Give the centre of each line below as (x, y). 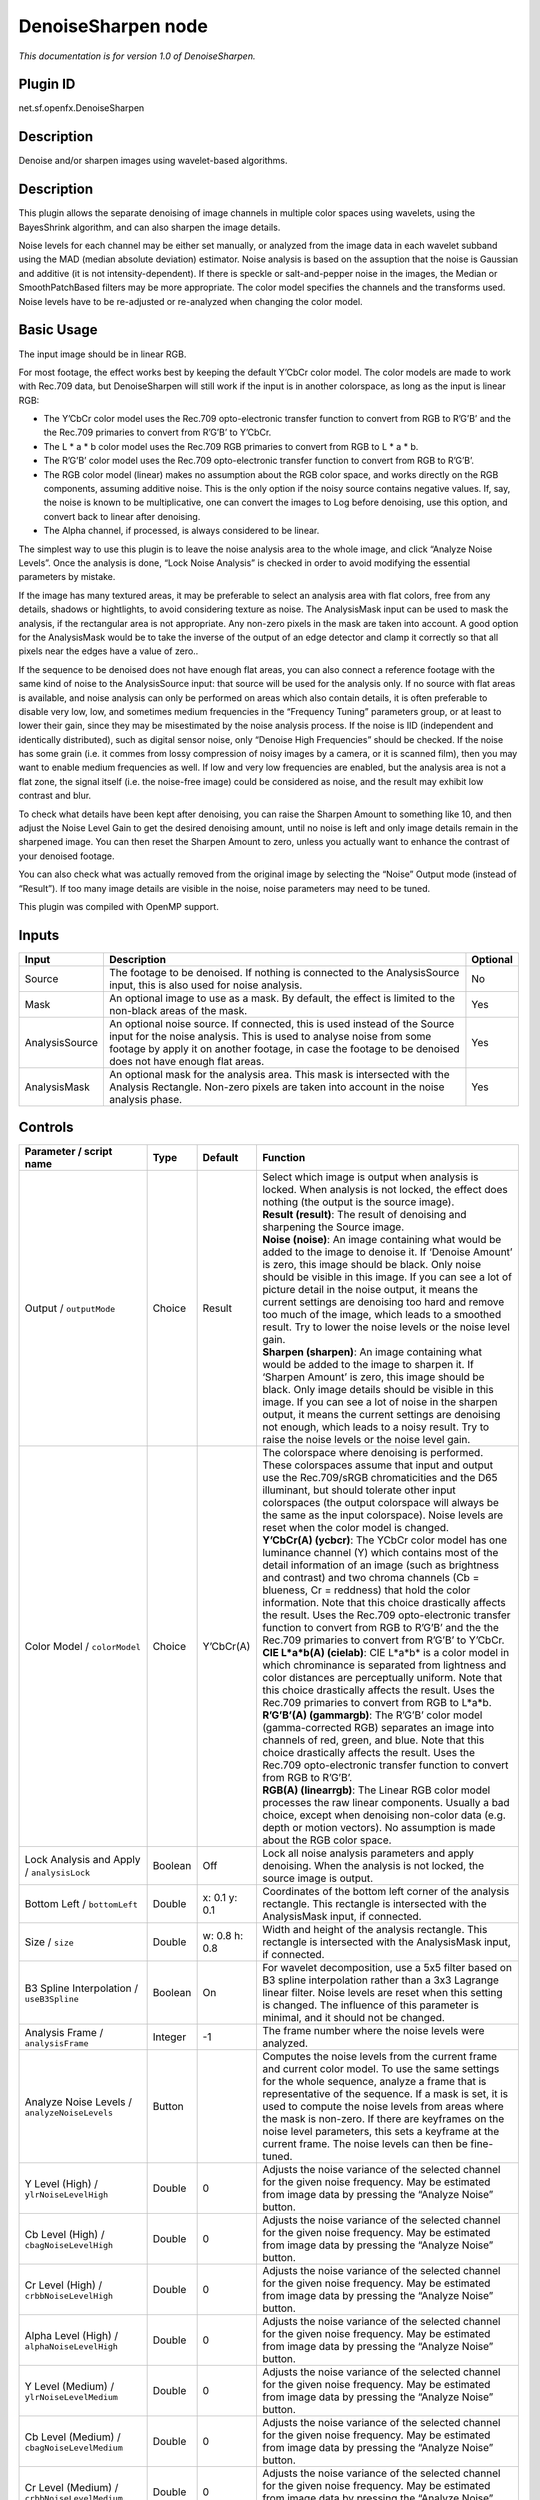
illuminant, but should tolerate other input (359, 1490)
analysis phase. (145, 1099)
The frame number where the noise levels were (373, 2031)
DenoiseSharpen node (113, 26)
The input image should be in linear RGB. (102, 354)
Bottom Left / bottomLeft (81, 1904)
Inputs (39, 935)
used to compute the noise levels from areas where (382, 2107)
